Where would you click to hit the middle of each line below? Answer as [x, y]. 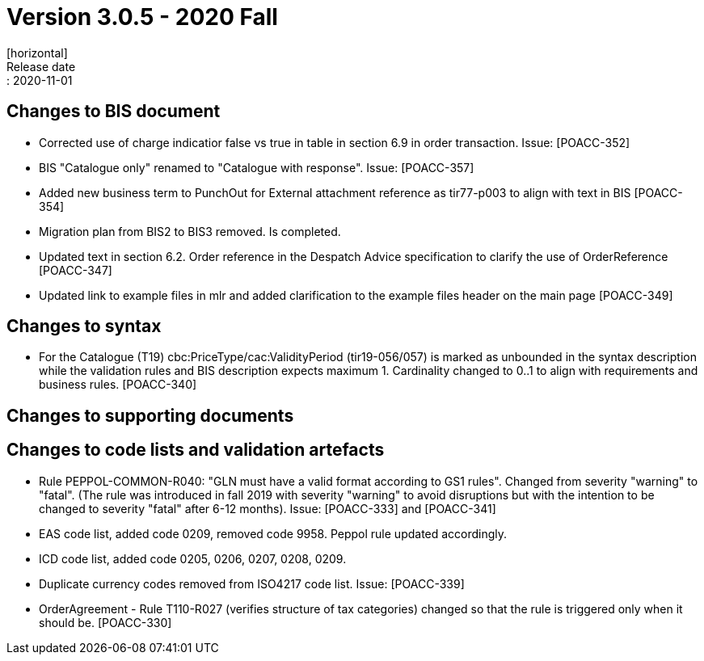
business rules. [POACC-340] [118, 385]
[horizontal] [37, 53]
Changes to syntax [84, 326]
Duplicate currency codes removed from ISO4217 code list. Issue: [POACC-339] [252, 583]
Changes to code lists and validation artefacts [196, 450]
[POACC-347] [76, 270]
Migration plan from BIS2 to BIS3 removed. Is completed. [190, 231]
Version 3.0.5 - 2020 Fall [142, 17]
